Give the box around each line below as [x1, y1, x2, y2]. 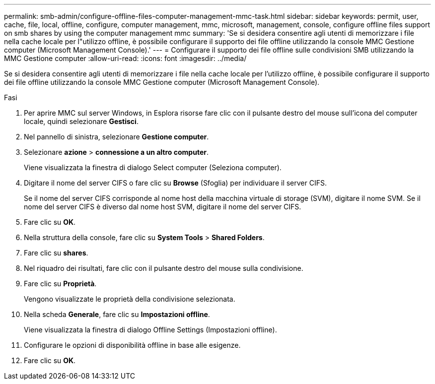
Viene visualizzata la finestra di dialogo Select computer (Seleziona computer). [24, 163, 282, 172]
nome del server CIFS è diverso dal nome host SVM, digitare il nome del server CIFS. [24, 202, 301, 211]
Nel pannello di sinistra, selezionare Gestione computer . [24, 132, 209, 141]
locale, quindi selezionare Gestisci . [24, 117, 139, 126]
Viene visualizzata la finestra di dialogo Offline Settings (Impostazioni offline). [24, 325, 277, 334]
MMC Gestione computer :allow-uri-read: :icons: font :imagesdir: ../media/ [4, 54, 247, 63]
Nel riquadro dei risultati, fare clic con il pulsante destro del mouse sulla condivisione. [24, 264, 303, 272]
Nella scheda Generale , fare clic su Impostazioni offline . [24, 310, 210, 319]
